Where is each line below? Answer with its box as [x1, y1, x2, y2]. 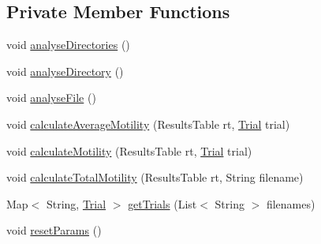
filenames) [266, 195, 315, 212]
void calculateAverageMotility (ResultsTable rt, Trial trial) [6, 115, 290, 132]
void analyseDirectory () [6, 62, 124, 79]
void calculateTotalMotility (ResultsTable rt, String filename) [6, 169, 304, 186]
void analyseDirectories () [6, 36, 130, 53]
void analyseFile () [6, 89, 96, 106]
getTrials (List [128, 195, 197, 212]
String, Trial [46, 195, 106, 212]
